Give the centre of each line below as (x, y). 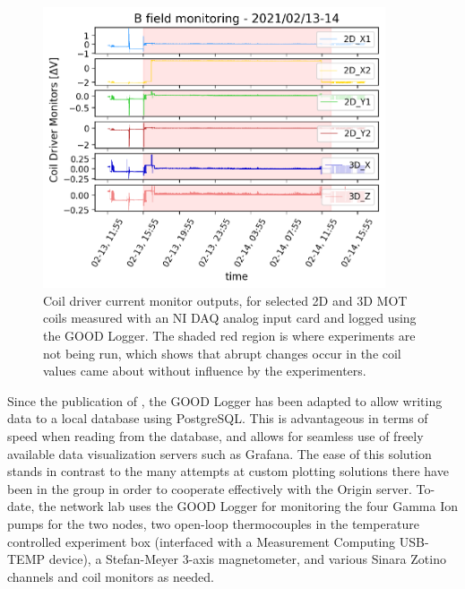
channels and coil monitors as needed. (111, 576)
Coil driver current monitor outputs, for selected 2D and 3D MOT (225, 300)
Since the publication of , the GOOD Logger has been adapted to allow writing (225, 400)
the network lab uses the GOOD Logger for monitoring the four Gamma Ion (248, 506)
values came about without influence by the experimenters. (205, 371)
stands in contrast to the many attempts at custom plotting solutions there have (228, 471)
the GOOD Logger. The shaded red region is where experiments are (229, 336)
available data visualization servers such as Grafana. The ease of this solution (220, 453)
